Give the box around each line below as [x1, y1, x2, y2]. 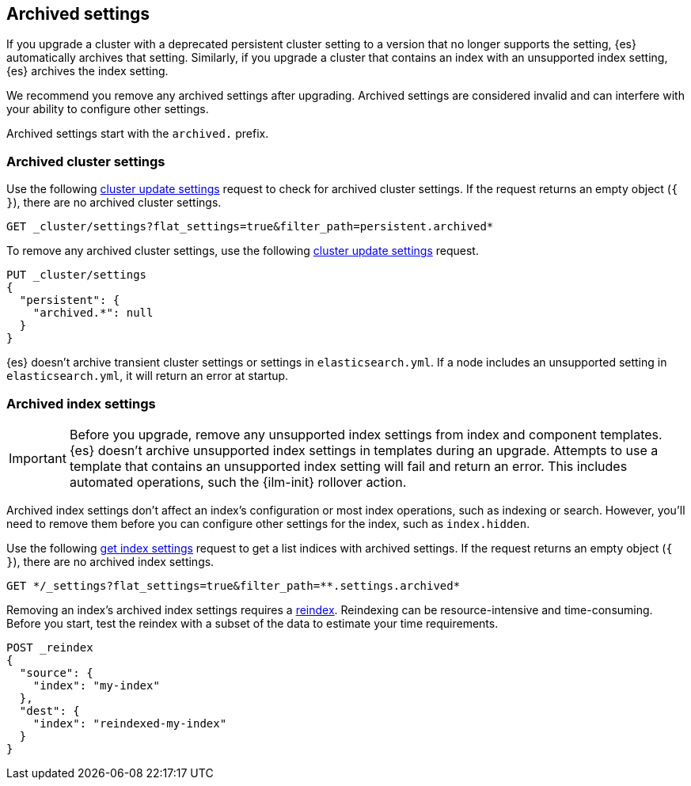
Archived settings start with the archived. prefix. [6, 127, 269, 141]
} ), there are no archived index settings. [6, 554, 215, 568]
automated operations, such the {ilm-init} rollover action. [69, 473, 407, 490]
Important [9, 450, 66, 466]
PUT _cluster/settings [6, 268, 147, 282]
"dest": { [19, 704, 80, 717]
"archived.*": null [32, 306, 154, 320]
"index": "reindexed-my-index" [32, 716, 227, 730]
